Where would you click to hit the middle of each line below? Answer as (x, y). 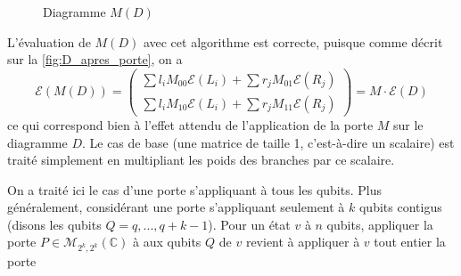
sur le (408, 124)
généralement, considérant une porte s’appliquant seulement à (176, 207)
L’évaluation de (49, 41)
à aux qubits (167, 242)
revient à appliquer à (303, 242)
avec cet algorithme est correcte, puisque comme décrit (293, 41)
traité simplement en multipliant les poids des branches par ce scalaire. (201, 160)
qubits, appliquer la (380, 224)
